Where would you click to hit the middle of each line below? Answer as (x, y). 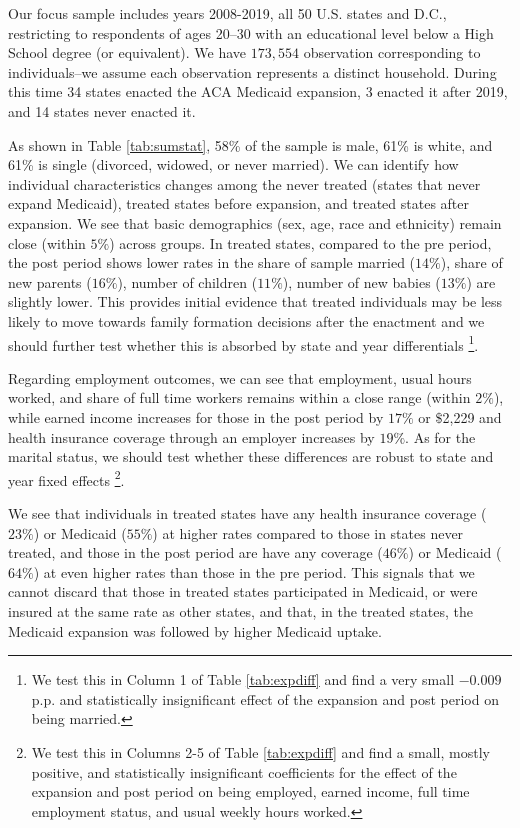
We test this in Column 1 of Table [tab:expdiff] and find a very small (243, 679)
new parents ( (50, 281)
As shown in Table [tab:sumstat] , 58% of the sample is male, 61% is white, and (250, 144)
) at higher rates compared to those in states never (308, 532)
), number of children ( (187, 281)
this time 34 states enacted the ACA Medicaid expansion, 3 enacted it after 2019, (258, 91)
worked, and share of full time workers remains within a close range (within (239, 397)
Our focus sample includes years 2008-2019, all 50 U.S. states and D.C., (227, 13)
